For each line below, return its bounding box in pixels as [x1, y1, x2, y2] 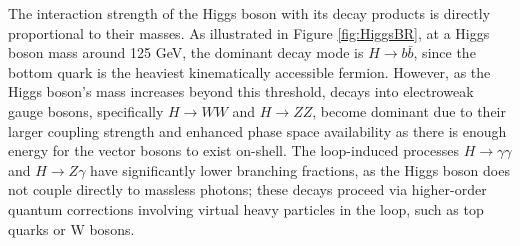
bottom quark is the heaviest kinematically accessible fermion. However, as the [8, 61, 491, 82]
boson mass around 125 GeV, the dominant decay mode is [8, 42, 364, 63]
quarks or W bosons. [8, 218, 135, 239]
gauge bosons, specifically [8, 100, 164, 121]
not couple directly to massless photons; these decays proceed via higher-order [8, 179, 487, 200]
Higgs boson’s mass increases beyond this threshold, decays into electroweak [8, 81, 474, 102]
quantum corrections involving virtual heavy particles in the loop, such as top [8, 198, 484, 219]
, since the [413, 42, 476, 63]
